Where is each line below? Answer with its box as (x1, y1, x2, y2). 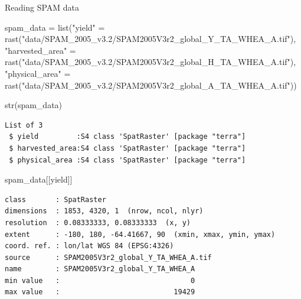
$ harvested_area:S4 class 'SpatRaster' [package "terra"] (9, 144, 246, 152)
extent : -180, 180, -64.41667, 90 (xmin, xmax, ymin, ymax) (5, 230, 276, 239)
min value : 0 (5, 276, 195, 285)
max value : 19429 (5, 288, 195, 297)
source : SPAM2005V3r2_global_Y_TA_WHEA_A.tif (5, 253, 212, 262)
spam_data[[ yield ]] (5, 173, 73, 186)
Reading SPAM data (5, 1, 80, 13)
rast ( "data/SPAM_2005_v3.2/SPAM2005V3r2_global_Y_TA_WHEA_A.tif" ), (5, 32, 296, 45)
